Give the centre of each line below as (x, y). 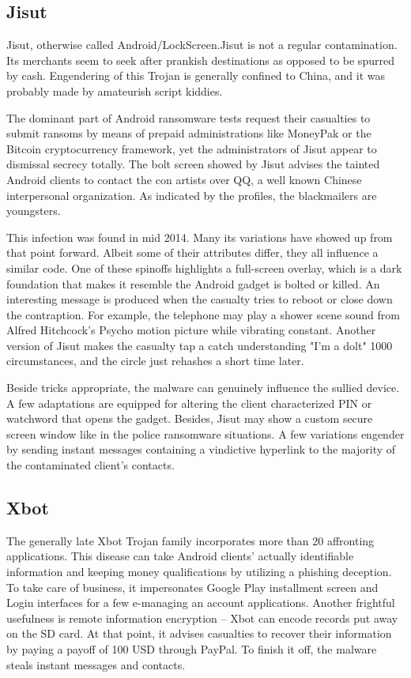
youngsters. (34, 211)
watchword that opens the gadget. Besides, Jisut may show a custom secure (190, 418)
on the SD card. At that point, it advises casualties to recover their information (199, 633)
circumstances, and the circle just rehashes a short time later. (155, 361)
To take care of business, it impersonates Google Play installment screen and (192, 587)
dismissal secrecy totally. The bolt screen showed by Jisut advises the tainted (193, 164)
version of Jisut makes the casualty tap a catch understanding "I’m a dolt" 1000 (200, 345)
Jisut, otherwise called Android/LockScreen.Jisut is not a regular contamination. (202, 45)
